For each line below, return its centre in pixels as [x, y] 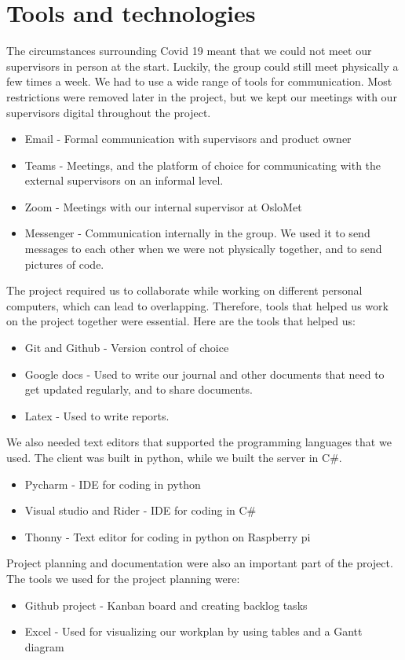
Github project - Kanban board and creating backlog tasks [166, 605]
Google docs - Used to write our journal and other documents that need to [204, 374]
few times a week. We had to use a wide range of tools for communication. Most [199, 81]
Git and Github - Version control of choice [127, 348]
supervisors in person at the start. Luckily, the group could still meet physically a [202, 66]
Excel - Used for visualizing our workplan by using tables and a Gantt [193, 631]
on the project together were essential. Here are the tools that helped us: [181, 321]
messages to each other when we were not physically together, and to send [203, 249]
